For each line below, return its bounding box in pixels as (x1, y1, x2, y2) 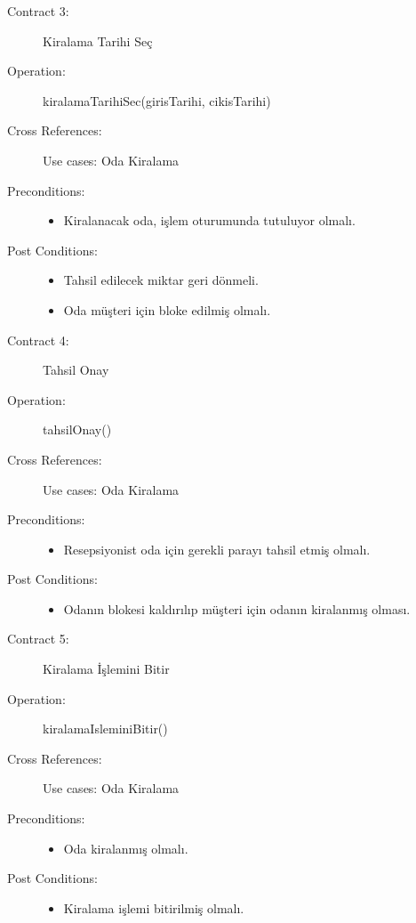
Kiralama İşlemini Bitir (43, 660, 170, 678)
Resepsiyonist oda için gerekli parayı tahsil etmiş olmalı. (63, 539, 371, 558)
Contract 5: (7, 629, 69, 648)
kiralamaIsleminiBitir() (43, 719, 168, 738)
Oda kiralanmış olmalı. (63, 838, 188, 857)
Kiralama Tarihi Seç (43, 31, 153, 50)
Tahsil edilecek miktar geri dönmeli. (63, 271, 259, 289)
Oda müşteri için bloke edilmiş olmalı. (63, 300, 271, 319)
